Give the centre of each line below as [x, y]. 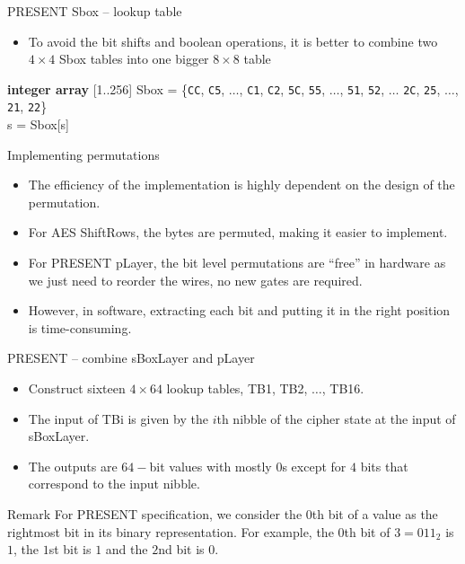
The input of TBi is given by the [118, 418]
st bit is [70, 549]
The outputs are [73, 466]
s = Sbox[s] [38, 124]
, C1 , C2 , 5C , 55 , [282, 88]
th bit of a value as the [375, 514]
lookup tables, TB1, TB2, [237, 388]
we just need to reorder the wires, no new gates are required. [195, 280]
